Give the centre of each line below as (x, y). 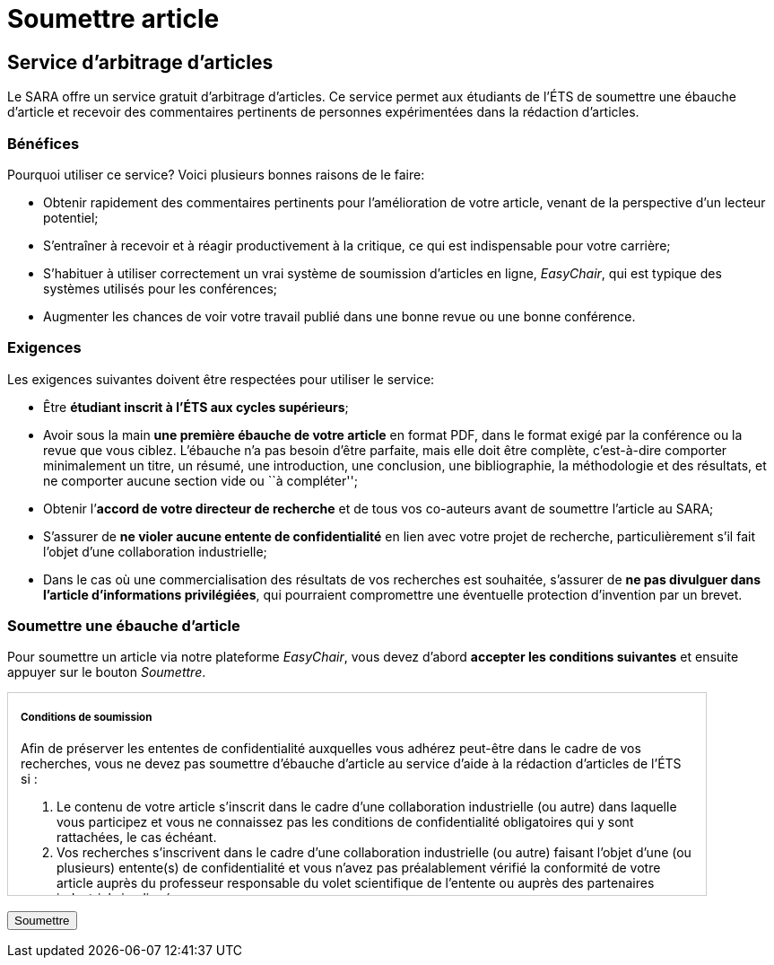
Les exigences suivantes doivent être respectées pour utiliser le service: (221, 379)
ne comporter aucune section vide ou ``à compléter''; (200, 480)
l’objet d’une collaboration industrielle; (155, 551)
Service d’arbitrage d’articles (140, 62)
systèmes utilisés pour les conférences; (161, 288)
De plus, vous (61, 926)
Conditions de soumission (87, 717)
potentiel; (71, 217)
